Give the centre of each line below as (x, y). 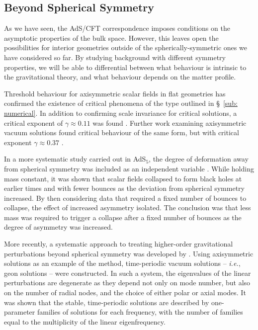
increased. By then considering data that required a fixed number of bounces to (125, 198)
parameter (20, 312)
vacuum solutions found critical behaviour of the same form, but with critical (122, 132)
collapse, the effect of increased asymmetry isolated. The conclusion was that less (128, 207)
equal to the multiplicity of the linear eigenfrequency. (85, 321)
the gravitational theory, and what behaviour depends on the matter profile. (120, 77)
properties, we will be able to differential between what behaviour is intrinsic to (125, 67)
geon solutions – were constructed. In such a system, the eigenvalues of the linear (128, 273)
